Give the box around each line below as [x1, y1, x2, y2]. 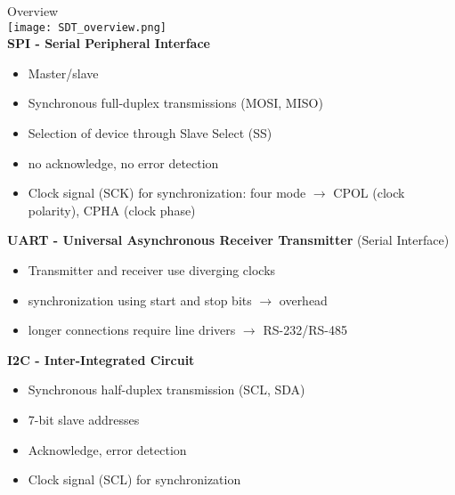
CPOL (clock [333, 183, 405, 202]
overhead [279, 290, 328, 309]
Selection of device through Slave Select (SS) [28, 124, 272, 142]
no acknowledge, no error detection [28, 153, 219, 172]
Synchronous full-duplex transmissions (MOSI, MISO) [28, 93, 323, 112]
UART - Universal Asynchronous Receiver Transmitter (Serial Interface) [7, 231, 450, 249]
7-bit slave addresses [28, 410, 140, 428]
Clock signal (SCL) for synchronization [28, 470, 241, 489]
